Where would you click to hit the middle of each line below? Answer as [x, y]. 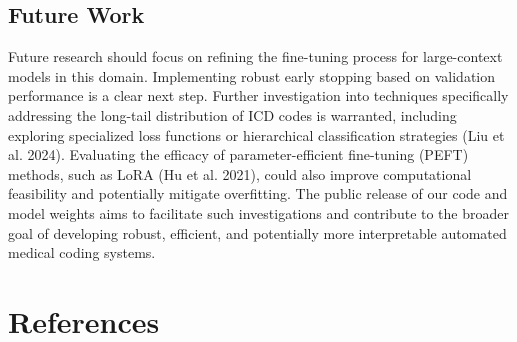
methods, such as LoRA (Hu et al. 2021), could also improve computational [240, 173]
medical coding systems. [82, 252]
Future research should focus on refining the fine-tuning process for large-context [255, 56]
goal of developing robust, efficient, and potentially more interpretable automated [257, 232]
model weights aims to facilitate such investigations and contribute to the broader [258, 212]
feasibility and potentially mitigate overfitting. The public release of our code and [258, 193]
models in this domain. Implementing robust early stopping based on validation [252, 75]
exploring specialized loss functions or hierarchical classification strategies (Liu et [256, 134]
